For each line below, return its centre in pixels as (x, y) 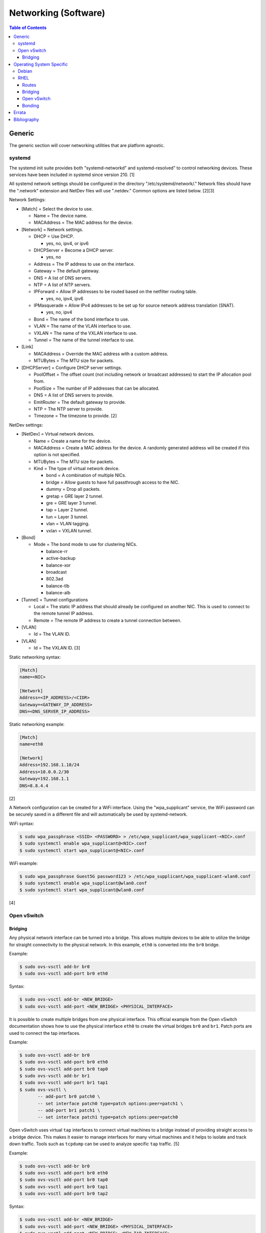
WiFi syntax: (22, 823)
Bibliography (26, 119)
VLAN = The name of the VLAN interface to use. (83, 326)
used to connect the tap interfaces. (45, 1033)
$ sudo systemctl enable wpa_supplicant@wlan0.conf (83, 883)
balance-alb (58, 593)
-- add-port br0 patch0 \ (69, 1097)
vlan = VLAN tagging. (68, 524)
